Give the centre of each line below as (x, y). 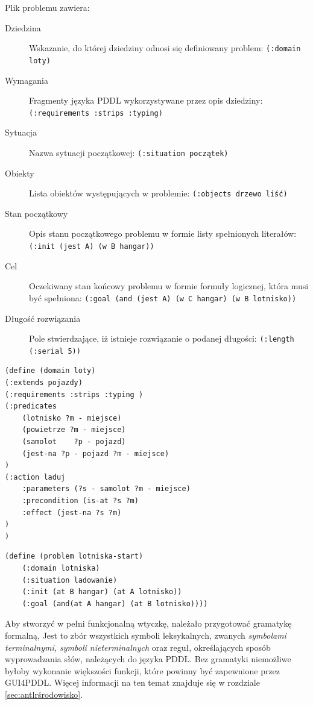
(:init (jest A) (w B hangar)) (92, 247)
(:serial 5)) (55, 351)
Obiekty (20, 173)
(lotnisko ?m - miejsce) (72, 418)
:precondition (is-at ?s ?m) (80, 500)
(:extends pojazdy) (44, 383)
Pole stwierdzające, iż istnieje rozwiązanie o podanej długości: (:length (162, 338)
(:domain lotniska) (61, 568)
